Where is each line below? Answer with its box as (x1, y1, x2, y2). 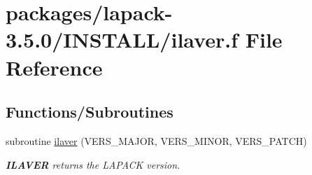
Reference (6, 52, 103, 81)
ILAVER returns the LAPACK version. (6, 157, 180, 171)
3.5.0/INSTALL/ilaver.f (6, 25, 238, 54)
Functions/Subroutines (6, 101, 173, 122)
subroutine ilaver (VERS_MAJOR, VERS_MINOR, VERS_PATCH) (6, 133, 307, 148)
